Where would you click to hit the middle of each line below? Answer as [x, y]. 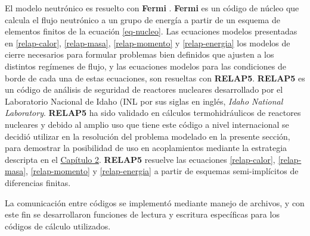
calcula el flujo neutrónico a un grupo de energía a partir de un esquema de [142, 19]
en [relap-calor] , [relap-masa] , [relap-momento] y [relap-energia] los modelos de [148, 43]
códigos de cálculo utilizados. [58, 226]
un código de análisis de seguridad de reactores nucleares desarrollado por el [144, 89]
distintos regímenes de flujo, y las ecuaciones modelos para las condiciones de [145, 66]
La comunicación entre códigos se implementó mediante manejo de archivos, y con [155, 202]
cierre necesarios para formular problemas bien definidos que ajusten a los [139, 54]
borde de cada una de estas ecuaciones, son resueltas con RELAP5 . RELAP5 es [155, 78]
